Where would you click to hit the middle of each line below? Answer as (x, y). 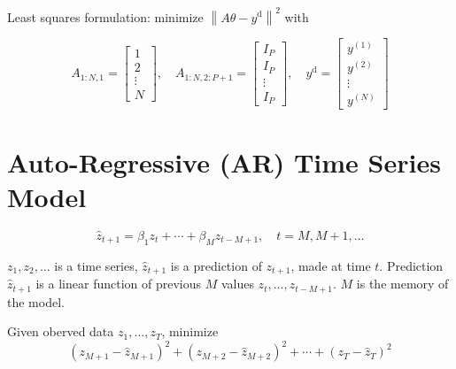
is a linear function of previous (119, 284)
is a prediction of (216, 265)
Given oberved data (61, 331)
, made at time (331, 265)
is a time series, (96, 265)
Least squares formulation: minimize (105, 16)
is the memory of (402, 284)
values (237, 284)
